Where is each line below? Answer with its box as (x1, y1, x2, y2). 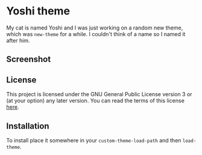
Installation (6, 121, 49, 131)
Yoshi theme (6, 4, 71, 18)
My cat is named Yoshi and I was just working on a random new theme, (6, 24, 183, 31)
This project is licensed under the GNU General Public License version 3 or (6, 91, 192, 98)
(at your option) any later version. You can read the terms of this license (6, 97, 185, 105)
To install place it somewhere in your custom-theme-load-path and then (6, 136, 181, 144)
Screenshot (6, 54, 51, 64)
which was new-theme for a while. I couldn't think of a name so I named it (6, 30, 186, 37)
